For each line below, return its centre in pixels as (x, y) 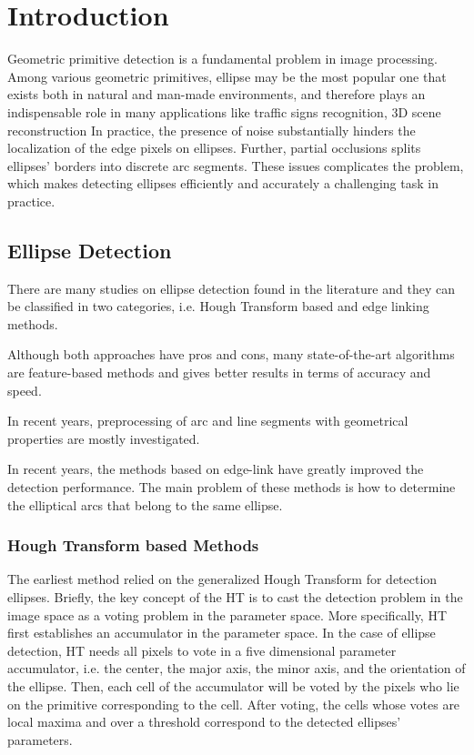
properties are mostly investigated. (104, 438)
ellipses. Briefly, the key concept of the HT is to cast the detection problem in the (235, 597)
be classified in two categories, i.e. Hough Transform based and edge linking (218, 306)
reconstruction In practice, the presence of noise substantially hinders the (212, 130)
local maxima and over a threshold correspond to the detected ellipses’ (204, 722)
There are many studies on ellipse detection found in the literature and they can (231, 288)
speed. (25, 390)
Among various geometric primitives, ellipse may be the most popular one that (227, 76)
